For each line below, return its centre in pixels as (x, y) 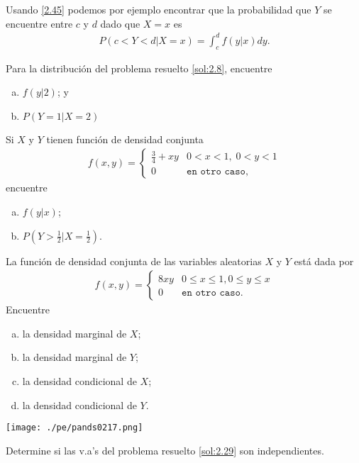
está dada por (324, 261)
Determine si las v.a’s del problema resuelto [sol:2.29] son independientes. (165, 450)
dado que (120, 23)
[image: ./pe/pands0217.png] (74, 428)
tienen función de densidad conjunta (125, 139)
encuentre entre (39, 23)
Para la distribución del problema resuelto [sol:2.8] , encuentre (139, 68)
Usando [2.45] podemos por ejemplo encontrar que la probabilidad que (159, 9)
